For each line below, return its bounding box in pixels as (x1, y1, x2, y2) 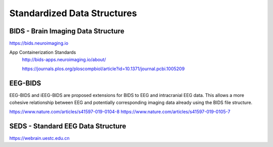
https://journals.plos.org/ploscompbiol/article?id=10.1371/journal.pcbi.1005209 (22, 66, 185, 72)
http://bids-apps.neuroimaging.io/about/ (22, 56, 106, 63)
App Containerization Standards (9, 50, 76, 56)
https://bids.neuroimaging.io (9, 40, 68, 46)
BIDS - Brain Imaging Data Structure (9, 27, 125, 35)
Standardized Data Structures (9, 8, 138, 19)
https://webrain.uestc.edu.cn (9, 135, 70, 141)
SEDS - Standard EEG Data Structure (9, 122, 126, 130)
